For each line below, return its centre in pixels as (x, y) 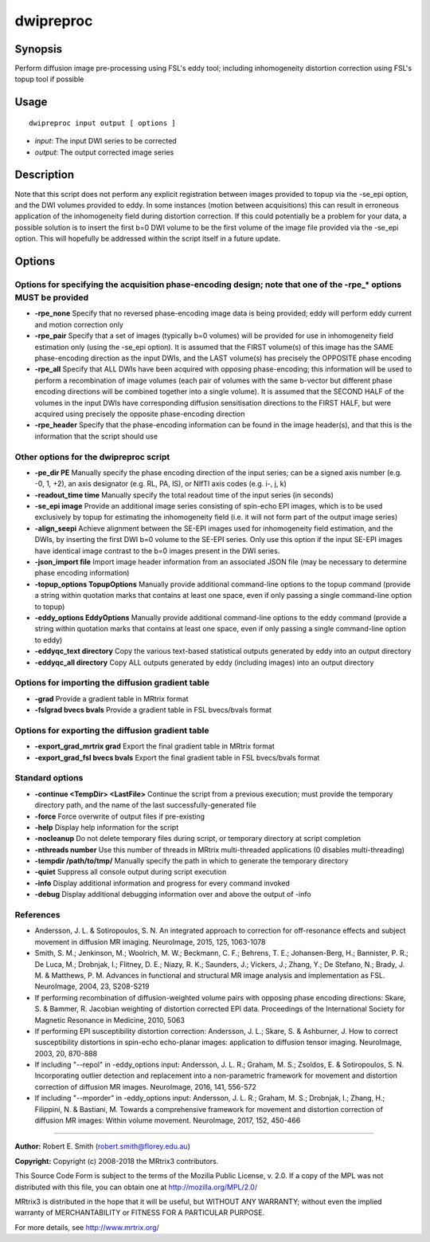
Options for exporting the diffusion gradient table (112, 730)
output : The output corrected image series (104, 152)
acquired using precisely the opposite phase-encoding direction (140, 414)
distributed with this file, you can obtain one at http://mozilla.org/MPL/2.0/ (136, 1187)
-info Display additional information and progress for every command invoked (162, 883)
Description (45, 175)
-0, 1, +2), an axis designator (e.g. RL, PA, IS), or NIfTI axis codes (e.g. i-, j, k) (160, 484)
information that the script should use (96, 436)
